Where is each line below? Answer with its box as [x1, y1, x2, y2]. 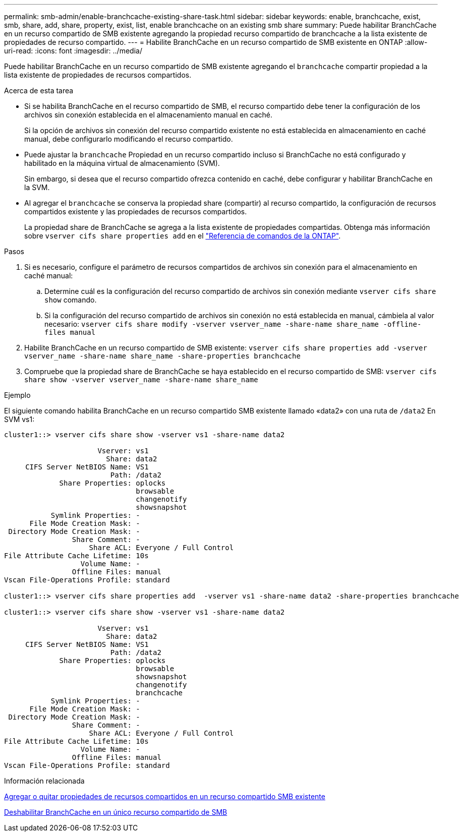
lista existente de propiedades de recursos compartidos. [4, 71, 192, 79]
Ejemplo [4, 391, 31, 399]
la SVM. [24, 183, 50, 192]
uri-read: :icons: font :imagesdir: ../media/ [4, 46, 142, 55]
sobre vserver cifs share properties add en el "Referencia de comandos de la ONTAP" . [24, 231, 341, 240]
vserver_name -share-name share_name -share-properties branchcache [24, 352, 301, 360]
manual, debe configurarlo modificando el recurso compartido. [24, 135, 233, 143]
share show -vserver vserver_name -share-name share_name [24, 376, 258, 384]
